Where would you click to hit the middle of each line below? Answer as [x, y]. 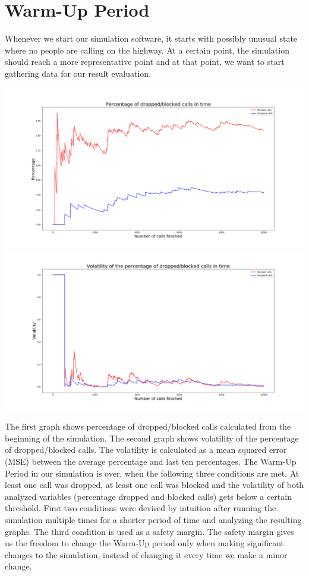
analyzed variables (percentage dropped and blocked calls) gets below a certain [148, 496]
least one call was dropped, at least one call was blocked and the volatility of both [154, 485]
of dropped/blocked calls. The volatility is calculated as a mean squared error [146, 450]
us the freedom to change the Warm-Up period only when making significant [145, 543]
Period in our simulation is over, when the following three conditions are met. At [152, 473]
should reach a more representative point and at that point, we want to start [145, 62]
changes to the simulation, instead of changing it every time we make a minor [146, 554]
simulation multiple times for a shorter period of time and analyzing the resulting [153, 519]
